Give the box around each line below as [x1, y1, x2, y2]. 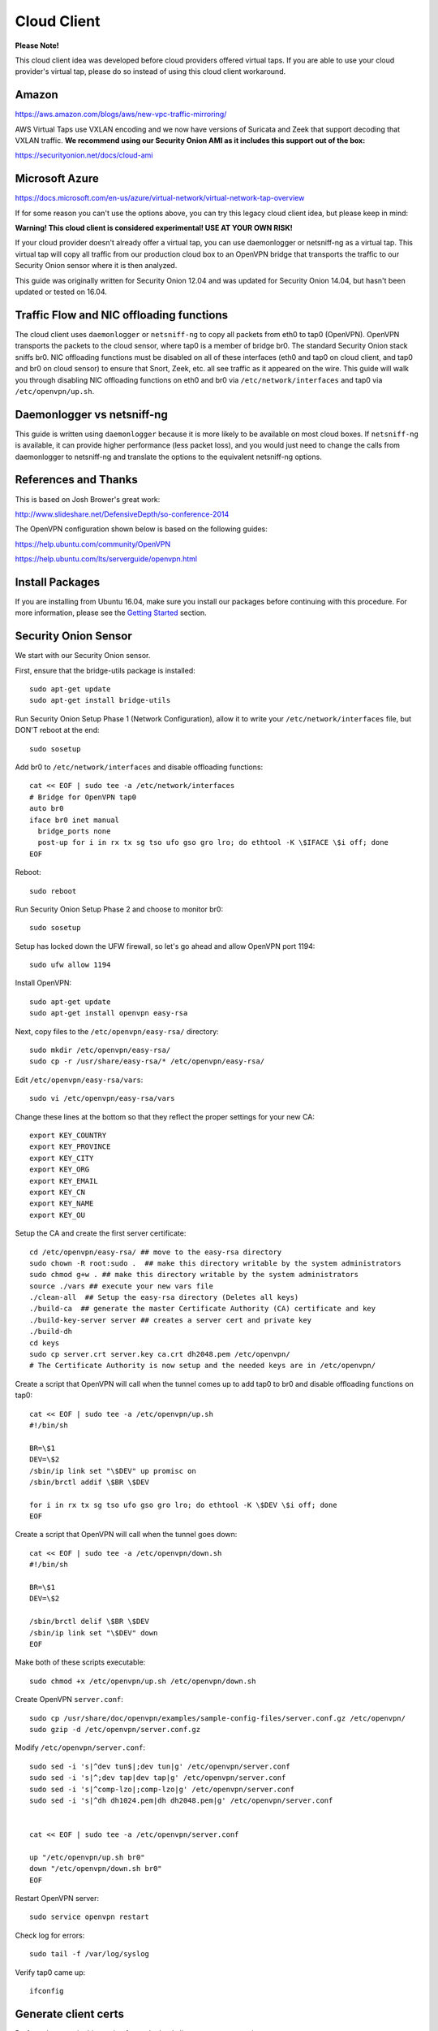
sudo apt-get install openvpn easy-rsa [29, 1008, 188, 1018]
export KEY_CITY [29, 1154, 94, 1163]
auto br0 [29, 804, 64, 813]
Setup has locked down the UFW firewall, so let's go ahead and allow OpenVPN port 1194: [15, 941, 316, 951]
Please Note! [15, 41, 60, 50]
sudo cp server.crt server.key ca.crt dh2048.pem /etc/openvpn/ [29, 1349, 291, 1359]
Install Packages [15, 575, 101, 589]
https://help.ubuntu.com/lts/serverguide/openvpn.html [15, 554, 198, 564]
